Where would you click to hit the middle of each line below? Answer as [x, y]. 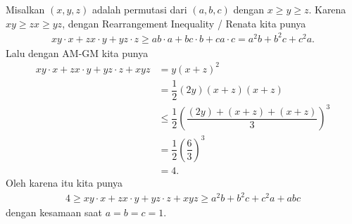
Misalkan [25, 9]
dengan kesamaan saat [54, 212]
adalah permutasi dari [139, 9]
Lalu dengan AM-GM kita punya [77, 52]
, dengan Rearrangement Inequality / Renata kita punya [184, 23]
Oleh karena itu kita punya [64, 183]
